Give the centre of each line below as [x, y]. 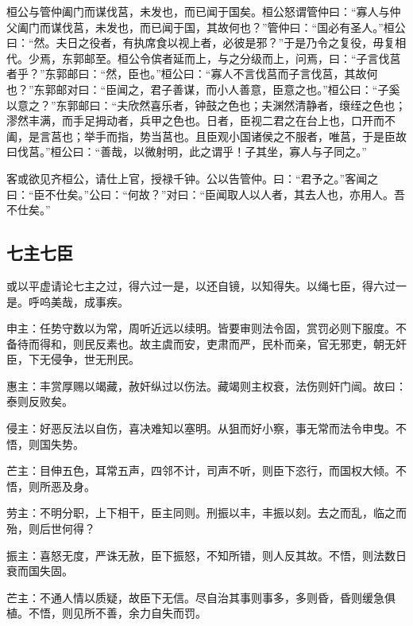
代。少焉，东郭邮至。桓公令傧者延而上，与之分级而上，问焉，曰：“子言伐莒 [204, 58]
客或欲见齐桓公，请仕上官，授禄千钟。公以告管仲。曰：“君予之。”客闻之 [193, 178]
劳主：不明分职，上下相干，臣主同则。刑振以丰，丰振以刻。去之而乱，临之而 [206, 513]
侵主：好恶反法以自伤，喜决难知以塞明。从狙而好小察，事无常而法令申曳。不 [206, 428]
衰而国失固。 [40, 571]
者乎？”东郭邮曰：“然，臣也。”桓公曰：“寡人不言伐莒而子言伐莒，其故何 [192, 74]
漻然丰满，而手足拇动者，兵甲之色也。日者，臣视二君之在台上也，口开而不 [201, 121]
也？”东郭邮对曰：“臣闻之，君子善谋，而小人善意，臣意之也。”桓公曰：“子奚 [203, 89]
